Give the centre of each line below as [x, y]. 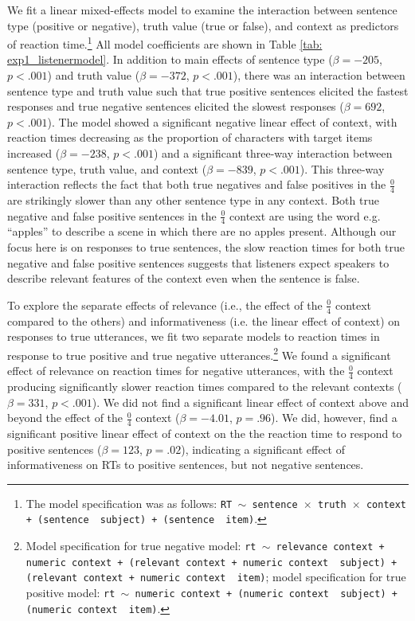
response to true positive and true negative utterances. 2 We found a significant [199, 353]
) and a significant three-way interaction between [273, 153]
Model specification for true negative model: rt [141, 546]
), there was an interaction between [319, 75]
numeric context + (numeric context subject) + [266, 594]
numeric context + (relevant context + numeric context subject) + [211, 562]
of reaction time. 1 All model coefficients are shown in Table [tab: [165, 43]
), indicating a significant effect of [263, 449]
